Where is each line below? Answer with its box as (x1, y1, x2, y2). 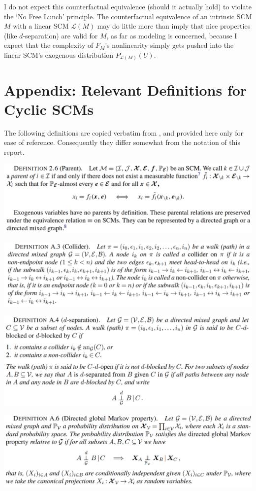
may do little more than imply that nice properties (97, 21, 251, 31)
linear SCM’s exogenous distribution (4, 49, 114, 60)
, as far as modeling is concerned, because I (106, 30, 237, 40)
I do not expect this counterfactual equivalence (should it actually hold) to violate (4, 1, 252, 11)
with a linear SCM (13, 21, 69, 31)
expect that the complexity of (4, 40, 94, 50)
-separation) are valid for (23, 30, 98, 40)
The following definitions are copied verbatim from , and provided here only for (4, 127, 244, 138)
